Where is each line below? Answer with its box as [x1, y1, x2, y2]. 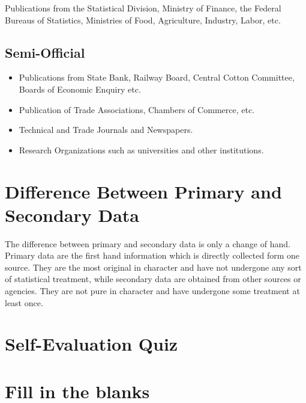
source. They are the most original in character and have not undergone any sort [5, 260, 302, 273]
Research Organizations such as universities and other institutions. [19, 143, 264, 156]
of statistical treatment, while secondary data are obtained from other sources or [5, 272, 301, 285]
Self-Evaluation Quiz [5, 331, 178, 356]
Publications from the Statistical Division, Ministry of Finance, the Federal [5, 2, 281, 14]
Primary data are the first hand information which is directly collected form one [5, 249, 300, 262]
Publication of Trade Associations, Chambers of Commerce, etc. [19, 103, 255, 115]
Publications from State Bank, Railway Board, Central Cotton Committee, [19, 71, 295, 84]
